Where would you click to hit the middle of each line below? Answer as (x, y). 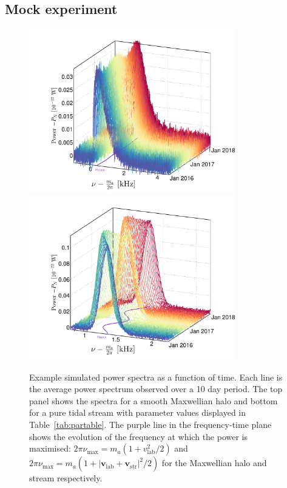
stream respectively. (66, 478)
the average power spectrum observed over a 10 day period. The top (156, 389)
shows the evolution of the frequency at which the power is (139, 436)
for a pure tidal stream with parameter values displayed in (138, 412)
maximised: (50, 448)
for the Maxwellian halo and (214, 463)
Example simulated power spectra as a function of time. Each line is (156, 377)
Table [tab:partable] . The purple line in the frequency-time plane (150, 424)
